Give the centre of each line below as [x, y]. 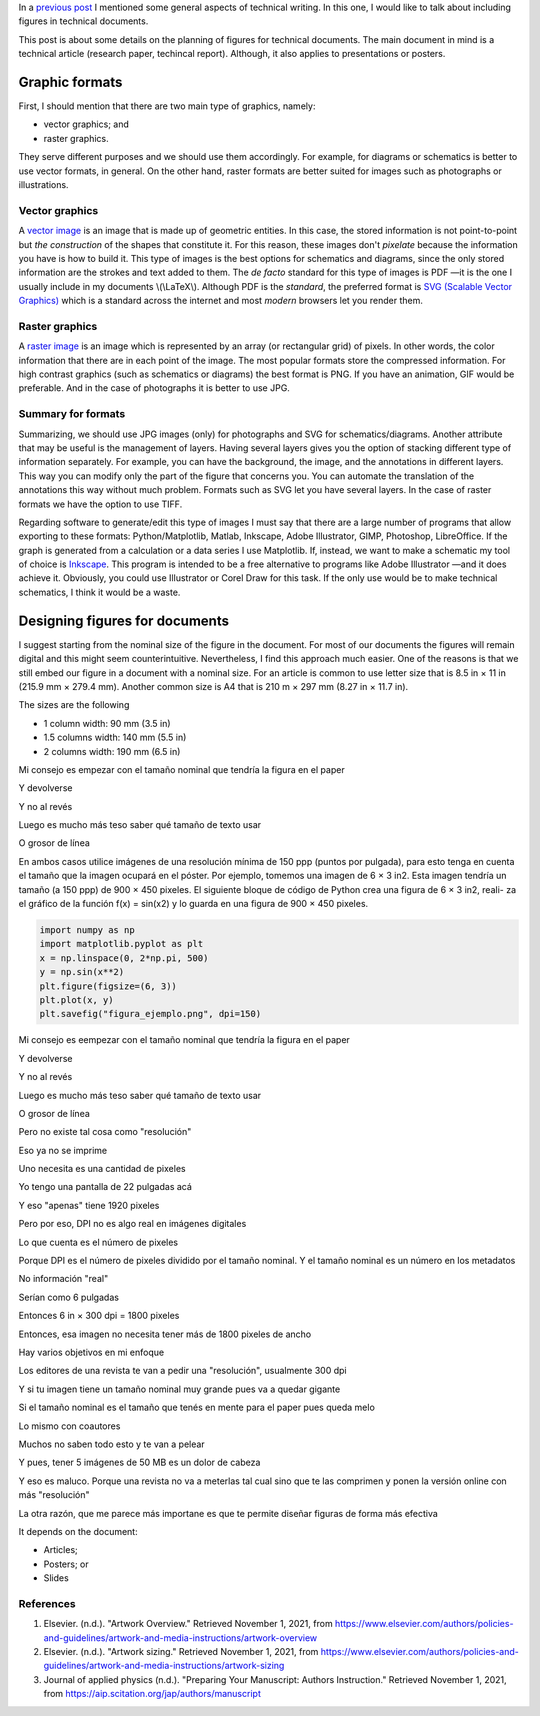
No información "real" [63, 1279]
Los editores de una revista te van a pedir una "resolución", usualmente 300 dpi [182, 1371]
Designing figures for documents [124, 620]
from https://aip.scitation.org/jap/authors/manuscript [152, 1694]
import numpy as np [87, 930]
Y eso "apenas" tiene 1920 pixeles [89, 1205]
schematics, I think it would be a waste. [99, 592]
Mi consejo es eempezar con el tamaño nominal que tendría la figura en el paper [184, 1040]
